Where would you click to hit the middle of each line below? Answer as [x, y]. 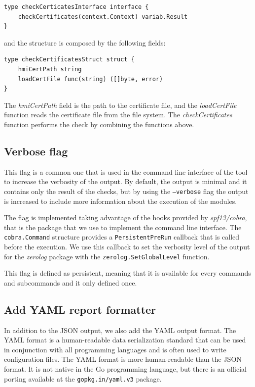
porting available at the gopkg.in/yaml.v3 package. [83, 378]
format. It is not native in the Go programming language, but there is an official [125, 369]
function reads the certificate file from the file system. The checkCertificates [118, 115]
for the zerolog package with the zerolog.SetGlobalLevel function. [107, 256]
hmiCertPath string [50, 69]
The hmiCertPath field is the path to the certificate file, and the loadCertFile [120, 105]
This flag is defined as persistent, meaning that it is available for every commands [127, 273]
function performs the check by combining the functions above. [99, 124]
